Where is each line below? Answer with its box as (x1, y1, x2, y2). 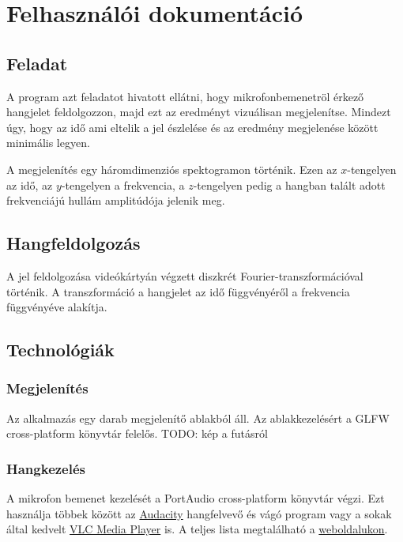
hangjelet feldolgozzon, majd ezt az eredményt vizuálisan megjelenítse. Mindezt (6, 104, 391, 120)
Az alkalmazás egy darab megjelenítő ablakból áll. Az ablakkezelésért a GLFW (6, 409, 390, 426)
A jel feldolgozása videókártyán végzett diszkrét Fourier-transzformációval (6, 267, 363, 284)
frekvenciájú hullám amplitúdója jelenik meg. (6, 192, 225, 209)
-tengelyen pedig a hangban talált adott (193, 176, 386, 193)
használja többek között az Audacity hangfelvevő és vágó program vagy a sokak (6, 505, 392, 521)
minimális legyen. (6, 134, 90, 151)
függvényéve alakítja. (6, 299, 107, 315)
